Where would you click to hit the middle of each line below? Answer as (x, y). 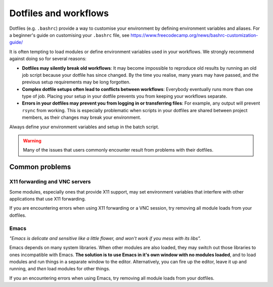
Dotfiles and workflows (59, 13)
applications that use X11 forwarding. (48, 199)
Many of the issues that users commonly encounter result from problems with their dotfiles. (118, 150)
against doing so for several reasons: (48, 59)
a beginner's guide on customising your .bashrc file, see (70, 35)
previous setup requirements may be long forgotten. (76, 82)
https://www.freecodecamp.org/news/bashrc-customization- (194, 35)
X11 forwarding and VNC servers (50, 182)
